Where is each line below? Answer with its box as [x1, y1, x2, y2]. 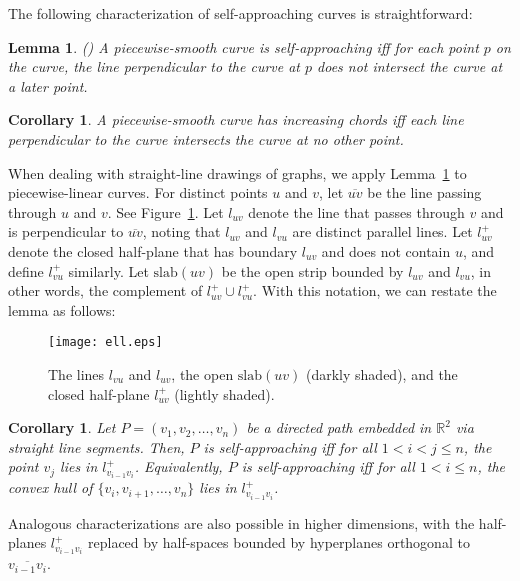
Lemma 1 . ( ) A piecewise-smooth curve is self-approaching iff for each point [8, 36, 479, 57]
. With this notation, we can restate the [253, 280, 497, 301]
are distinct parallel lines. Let [292, 221, 473, 242]
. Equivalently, [134, 456, 223, 477]
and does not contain [321, 240, 451, 261]
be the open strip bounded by [221, 260, 404, 281]
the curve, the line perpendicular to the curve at [8, 56, 300, 77]
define [8, 260, 44, 281]
